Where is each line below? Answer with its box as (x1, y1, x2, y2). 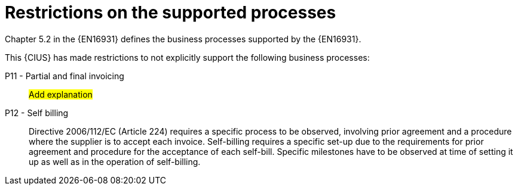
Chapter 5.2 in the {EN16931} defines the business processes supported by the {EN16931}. (5, 33, 361, 44)
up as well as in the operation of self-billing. (29, 156, 201, 167)
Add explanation (29, 89, 93, 99)
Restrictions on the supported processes (5, 2, 336, 23)
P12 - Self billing (5, 107, 69, 118)
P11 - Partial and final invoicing (5, 70, 124, 81)
